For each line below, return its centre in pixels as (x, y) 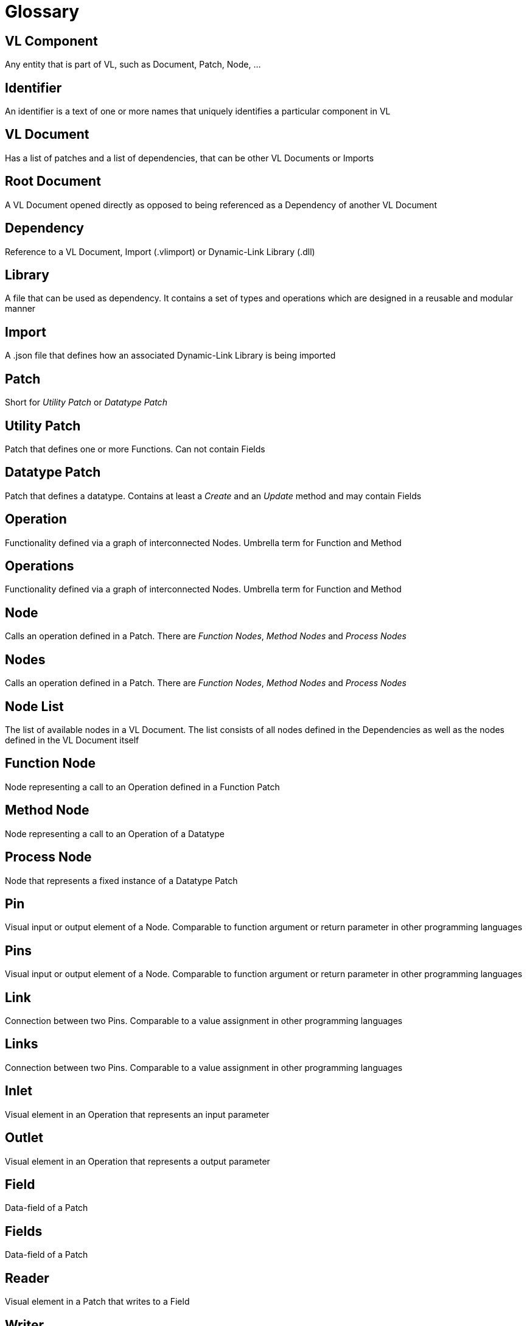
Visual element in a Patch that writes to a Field (97, 1302)
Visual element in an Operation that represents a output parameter (138, 1161)
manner (20, 309)
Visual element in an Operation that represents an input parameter (137, 1114)
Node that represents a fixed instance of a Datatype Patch (121, 880)
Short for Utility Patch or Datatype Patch (86, 402)
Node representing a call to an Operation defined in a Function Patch (142, 787)
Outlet (24, 1138)
